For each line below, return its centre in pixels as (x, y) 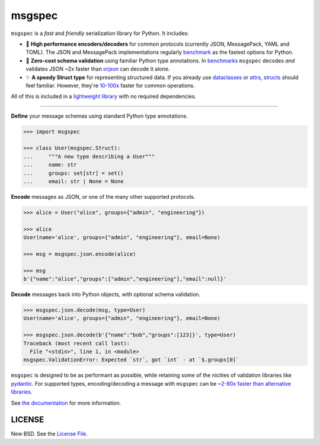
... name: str (50, 165)
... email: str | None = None (73, 181)
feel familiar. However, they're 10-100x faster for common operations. (110, 85)
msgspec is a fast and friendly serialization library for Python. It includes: (100, 33)
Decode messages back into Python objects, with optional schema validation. (106, 294)
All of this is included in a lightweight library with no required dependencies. (104, 96)
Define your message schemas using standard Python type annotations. (99, 116)
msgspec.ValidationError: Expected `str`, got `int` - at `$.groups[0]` (131, 360)
